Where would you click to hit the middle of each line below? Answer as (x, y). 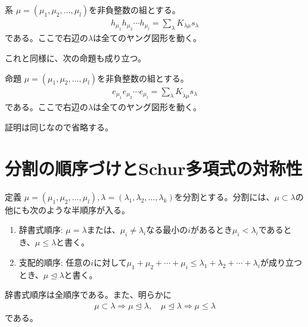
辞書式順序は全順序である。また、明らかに (88, 295)
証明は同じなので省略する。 (59, 127)
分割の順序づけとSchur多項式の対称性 (154, 168)
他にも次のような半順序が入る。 (67, 209)
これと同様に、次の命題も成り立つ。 (76, 58)
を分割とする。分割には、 (224, 196)
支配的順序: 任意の (55, 262)
